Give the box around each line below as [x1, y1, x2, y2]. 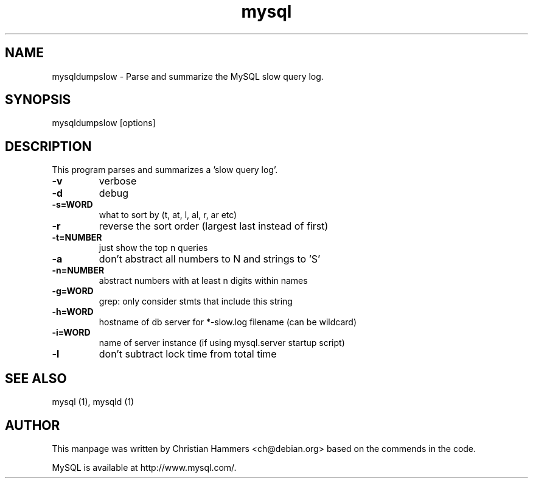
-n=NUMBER [52, 265, 105, 276]
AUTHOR [5, 417, 60, 433]
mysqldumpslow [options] [52, 118, 156, 129]
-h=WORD [52, 306, 94, 317]
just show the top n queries [99, 242, 208, 253]
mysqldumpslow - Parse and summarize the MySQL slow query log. [52, 71, 324, 82]
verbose [99, 175, 137, 188]
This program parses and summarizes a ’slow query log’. [52, 164, 278, 175]
